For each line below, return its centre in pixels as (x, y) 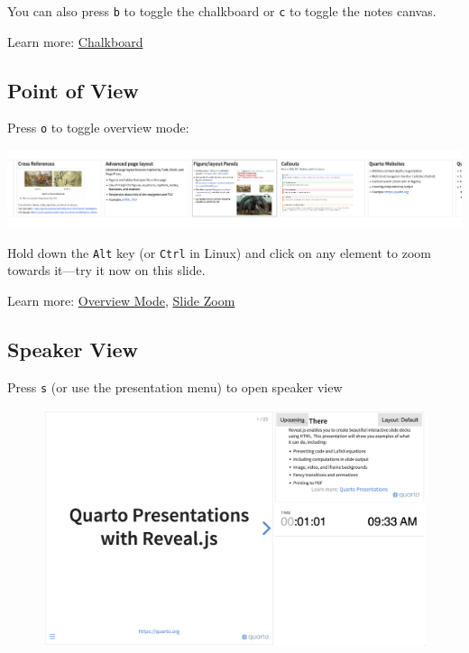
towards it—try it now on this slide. (106, 270)
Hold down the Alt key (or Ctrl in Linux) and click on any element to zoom (219, 252)
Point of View (73, 90)
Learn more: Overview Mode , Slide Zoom (121, 301)
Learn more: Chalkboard (75, 41)
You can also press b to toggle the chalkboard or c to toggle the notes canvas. (222, 11)
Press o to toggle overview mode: (98, 128)
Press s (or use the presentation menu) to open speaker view (175, 386)
